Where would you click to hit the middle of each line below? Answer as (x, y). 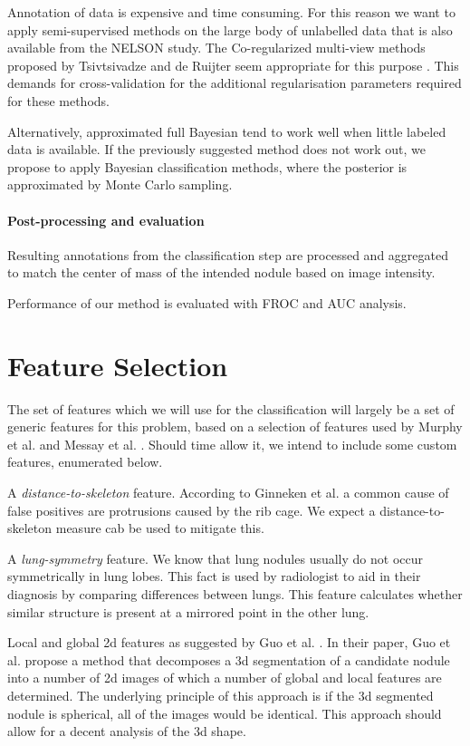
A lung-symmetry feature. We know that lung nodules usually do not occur (215, 558)
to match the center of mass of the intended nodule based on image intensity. (221, 272)
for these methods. (58, 100)
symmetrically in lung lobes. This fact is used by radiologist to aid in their (214, 576)
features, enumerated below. (85, 462)
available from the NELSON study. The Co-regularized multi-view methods (216, 48)
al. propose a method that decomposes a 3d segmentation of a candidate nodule (229, 659)
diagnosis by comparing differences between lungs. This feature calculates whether (235, 593)
